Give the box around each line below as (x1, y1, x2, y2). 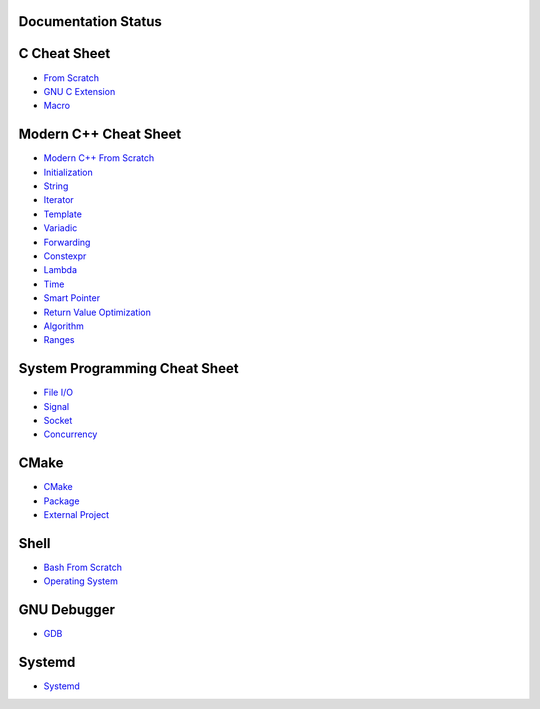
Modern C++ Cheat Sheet (18, 126, 182, 143)
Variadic (43, 222, 78, 234)
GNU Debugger (18, 601, 115, 619)
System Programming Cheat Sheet (18, 360, 239, 377)
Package (43, 495, 80, 507)
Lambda (43, 264, 78, 276)
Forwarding (43, 236, 91, 248)
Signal (43, 400, 70, 412)
